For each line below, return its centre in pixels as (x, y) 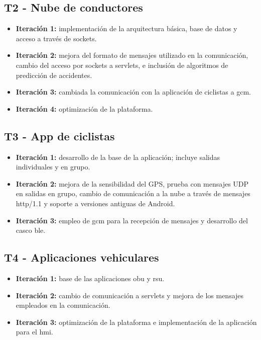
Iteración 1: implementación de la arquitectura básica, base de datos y (126, 28)
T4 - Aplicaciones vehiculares (82, 257)
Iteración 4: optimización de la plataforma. (84, 108)
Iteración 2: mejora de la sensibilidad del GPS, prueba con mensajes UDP (132, 183)
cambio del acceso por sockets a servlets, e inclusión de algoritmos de (122, 65)
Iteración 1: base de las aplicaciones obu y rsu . (90, 278)
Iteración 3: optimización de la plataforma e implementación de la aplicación (136, 322)
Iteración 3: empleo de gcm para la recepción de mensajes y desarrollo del (132, 220)
